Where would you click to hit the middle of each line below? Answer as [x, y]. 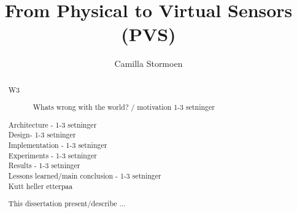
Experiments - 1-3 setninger [52, 155]
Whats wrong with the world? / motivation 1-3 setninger [124, 107]
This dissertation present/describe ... [67, 203]
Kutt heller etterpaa [40, 186]
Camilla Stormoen [148, 64]
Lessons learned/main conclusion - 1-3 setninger [85, 176]
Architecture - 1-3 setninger [52, 124]
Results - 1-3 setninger [44, 165]
